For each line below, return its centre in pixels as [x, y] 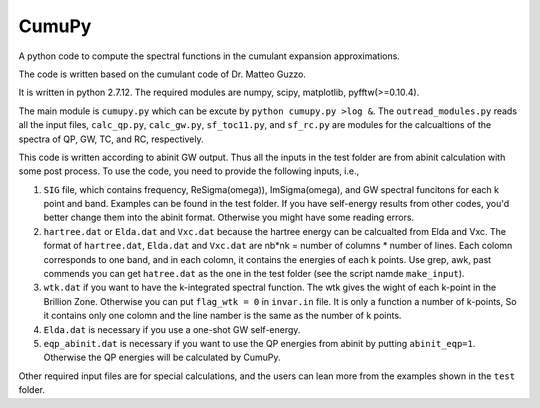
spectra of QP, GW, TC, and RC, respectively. [111, 139]
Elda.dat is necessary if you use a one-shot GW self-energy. [172, 329]
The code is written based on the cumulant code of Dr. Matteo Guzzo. [162, 74]
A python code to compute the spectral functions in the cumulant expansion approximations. [209, 56]
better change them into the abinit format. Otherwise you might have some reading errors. [229, 217]
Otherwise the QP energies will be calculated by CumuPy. [162, 357]
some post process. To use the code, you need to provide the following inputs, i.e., [189, 171]
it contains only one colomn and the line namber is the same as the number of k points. [222, 316]
